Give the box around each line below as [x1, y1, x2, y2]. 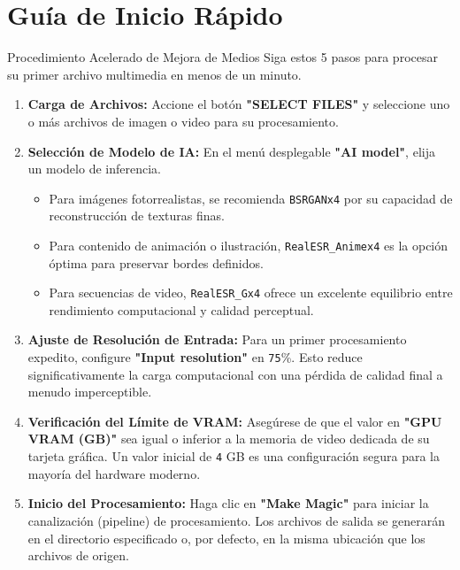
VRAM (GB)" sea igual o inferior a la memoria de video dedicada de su [27, 429, 430, 448]
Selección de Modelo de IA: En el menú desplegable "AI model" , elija [27, 142, 435, 160]
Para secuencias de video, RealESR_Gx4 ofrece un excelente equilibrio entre [49, 283, 453, 302]
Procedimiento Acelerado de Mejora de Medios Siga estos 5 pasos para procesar [7, 48, 438, 66]
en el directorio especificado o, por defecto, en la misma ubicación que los [27, 528, 425, 547]
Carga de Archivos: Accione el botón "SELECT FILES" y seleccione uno [27, 95, 450, 113]
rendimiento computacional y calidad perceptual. [49, 300, 314, 319]
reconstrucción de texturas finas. [49, 206, 225, 225]
